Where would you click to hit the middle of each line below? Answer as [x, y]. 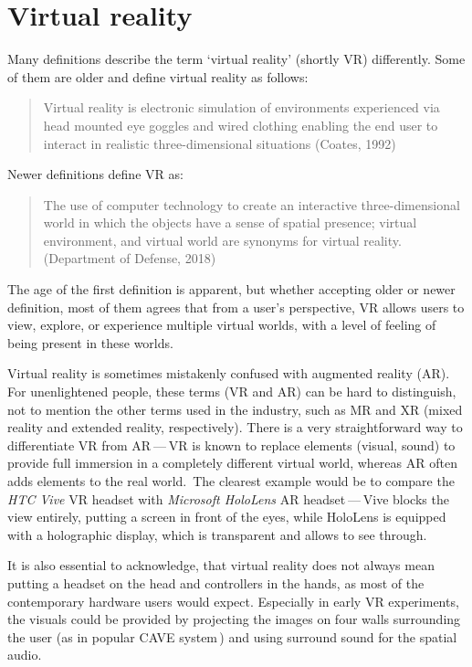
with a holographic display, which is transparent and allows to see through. [217, 534]
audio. [25, 655]
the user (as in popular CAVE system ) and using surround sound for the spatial [232, 636]
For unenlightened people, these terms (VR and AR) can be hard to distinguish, [232, 392]
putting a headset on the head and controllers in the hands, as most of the [216, 582]
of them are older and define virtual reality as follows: [158, 76]
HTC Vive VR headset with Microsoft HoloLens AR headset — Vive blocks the [228, 498]
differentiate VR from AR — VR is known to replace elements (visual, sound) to [231, 445]
